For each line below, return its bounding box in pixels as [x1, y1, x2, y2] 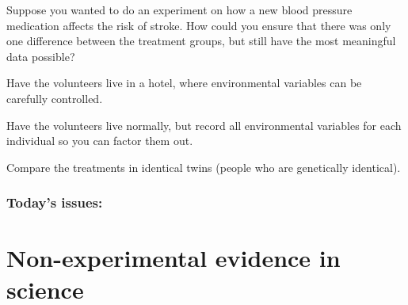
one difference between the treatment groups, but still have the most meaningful [6, 32, 396, 49]
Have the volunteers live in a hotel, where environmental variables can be [6, 74, 362, 91]
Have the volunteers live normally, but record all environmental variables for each [6, 116, 402, 133]
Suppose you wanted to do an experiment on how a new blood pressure [6, 2, 353, 17]
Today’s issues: [6, 193, 103, 212]
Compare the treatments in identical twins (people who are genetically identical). [6, 158, 401, 175]
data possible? [6, 48, 75, 64]
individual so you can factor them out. [6, 132, 193, 149]
